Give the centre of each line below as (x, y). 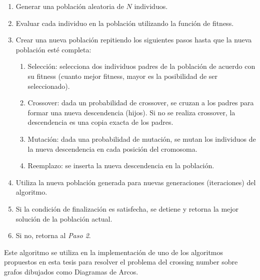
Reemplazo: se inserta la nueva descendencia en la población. (121, 165)
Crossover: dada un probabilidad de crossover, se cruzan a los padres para (141, 103)
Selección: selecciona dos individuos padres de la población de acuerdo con (141, 66)
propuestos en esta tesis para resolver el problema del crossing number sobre (121, 262)
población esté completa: (53, 49)
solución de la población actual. (64, 218)
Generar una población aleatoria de (70, 6)
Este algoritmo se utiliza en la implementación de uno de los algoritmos (114, 252)
